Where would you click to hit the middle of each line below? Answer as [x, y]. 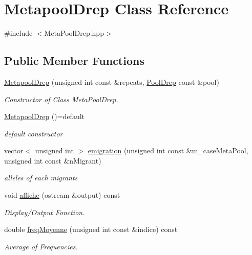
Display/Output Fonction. [45, 212]
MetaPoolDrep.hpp [74, 33]
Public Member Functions [74, 61]
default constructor [34, 133]
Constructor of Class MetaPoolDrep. [61, 99]
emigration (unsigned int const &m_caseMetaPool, [168, 150]
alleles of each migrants [41, 178]
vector [14, 150]
